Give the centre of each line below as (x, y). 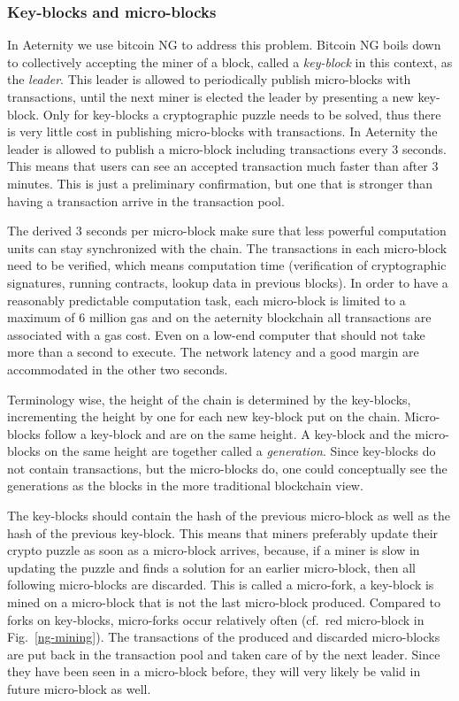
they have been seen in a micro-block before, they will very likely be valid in (214, 671)
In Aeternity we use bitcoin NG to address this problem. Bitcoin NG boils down (224, 45)
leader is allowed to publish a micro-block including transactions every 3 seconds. (227, 148)
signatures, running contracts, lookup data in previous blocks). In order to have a (228, 282)
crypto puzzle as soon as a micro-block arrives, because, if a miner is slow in (214, 550)
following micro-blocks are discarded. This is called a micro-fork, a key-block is (221, 585)
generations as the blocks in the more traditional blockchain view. (185, 485)
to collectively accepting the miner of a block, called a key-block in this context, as (230, 62)
